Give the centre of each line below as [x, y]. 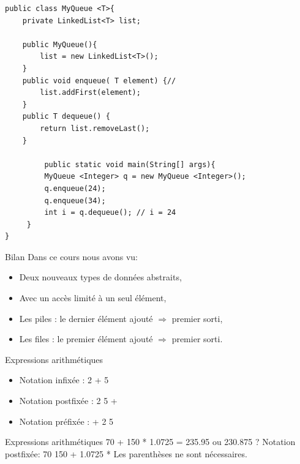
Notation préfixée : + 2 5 [66, 421]
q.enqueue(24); [75, 188]
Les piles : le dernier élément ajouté [86, 318]
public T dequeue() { [66, 117]
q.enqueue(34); [75, 200]
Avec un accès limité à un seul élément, [93, 298]
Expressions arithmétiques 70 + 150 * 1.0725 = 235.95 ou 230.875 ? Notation [150, 442]
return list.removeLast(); [95, 128]
